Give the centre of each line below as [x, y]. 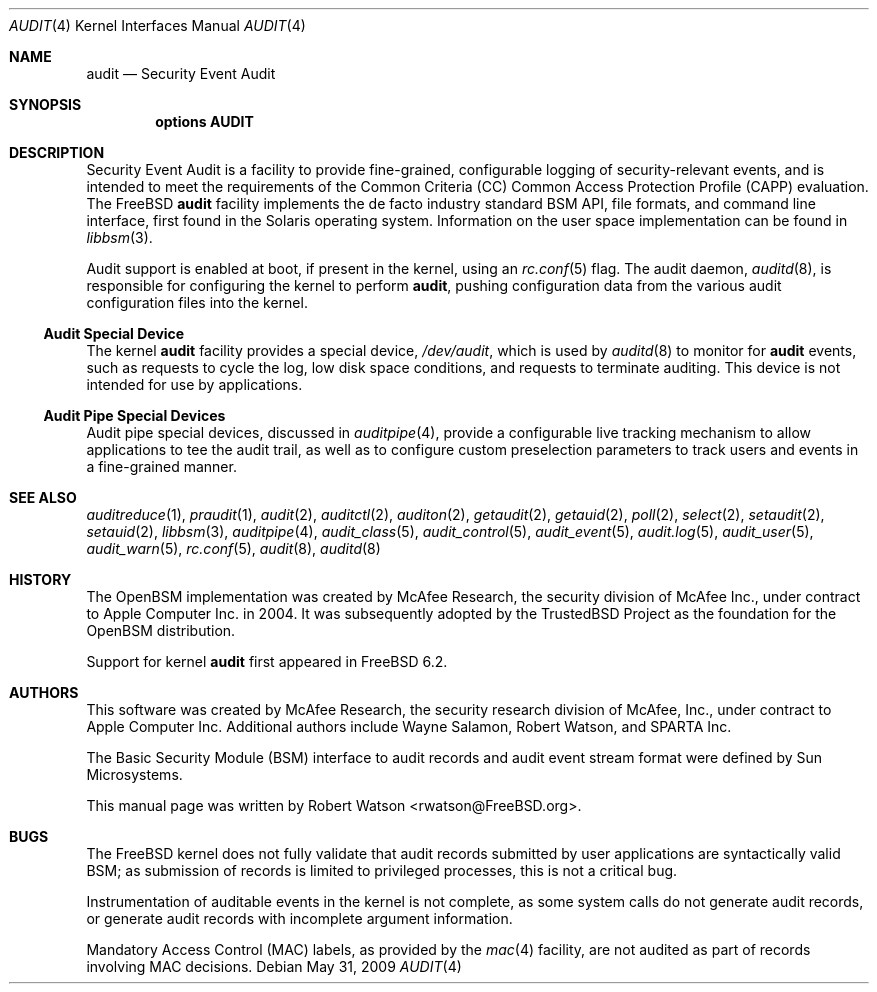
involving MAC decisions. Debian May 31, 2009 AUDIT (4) [274, 966]
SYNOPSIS [45, 104]
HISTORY [40, 579]
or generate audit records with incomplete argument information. [299, 918]
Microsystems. [134, 774]
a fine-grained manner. [161, 466]
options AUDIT [204, 121]
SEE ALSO [43, 497]
